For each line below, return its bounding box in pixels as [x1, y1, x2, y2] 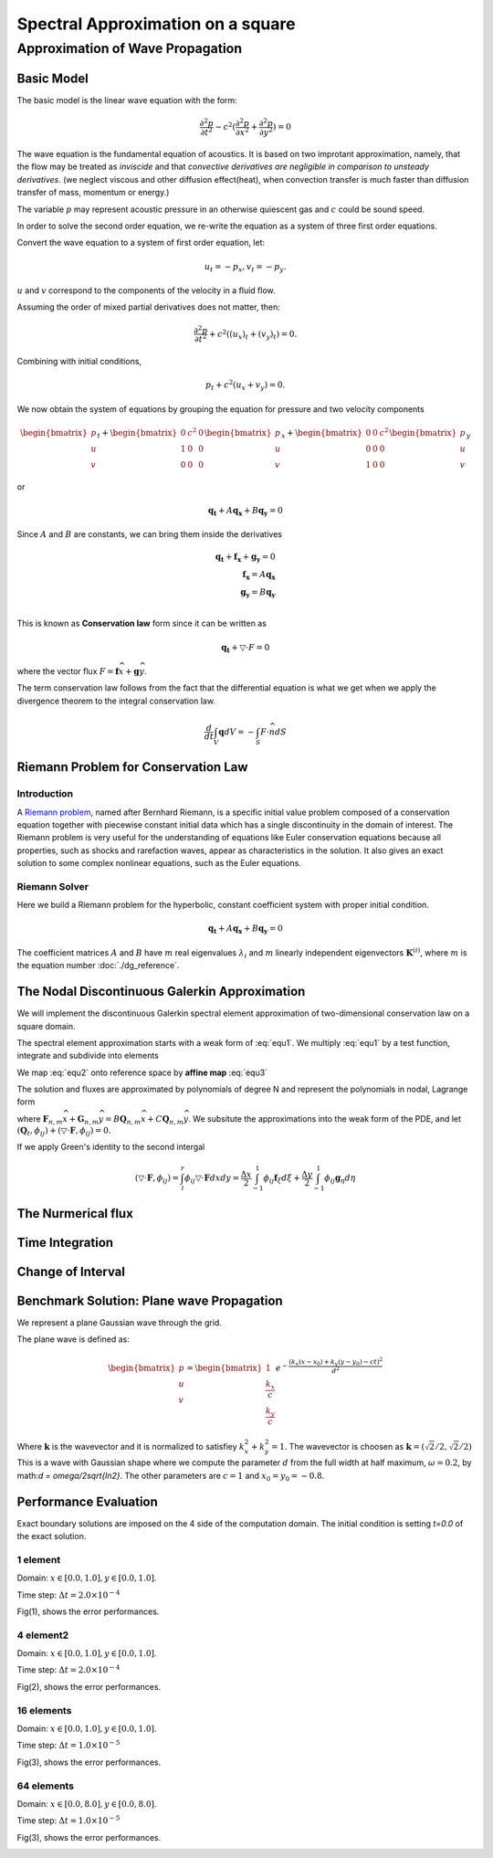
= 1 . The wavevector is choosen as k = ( [270, 1441, 425, 1452]
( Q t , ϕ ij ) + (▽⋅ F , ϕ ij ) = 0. [16, 1125, 111, 1138]
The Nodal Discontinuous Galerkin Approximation [16, 984, 306, 999]
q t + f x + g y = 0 [215, 552, 276, 565]
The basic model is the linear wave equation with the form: [16, 94, 237, 105]
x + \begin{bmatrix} [281, 428, 362, 440]
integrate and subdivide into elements [16, 1050, 159, 1061]
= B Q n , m [105, 1114, 142, 1126]
